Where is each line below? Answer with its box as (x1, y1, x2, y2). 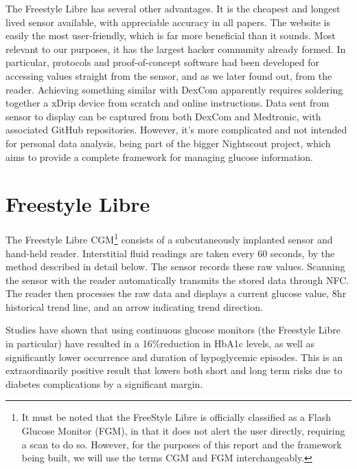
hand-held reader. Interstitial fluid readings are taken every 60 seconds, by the (5, 246, 335, 260)
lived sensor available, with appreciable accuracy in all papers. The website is (5, 14, 331, 29)
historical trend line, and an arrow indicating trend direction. (5, 299, 263, 314)
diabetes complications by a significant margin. (5, 376, 203, 391)
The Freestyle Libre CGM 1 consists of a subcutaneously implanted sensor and (5, 230, 333, 246)
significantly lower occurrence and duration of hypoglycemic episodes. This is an (5, 349, 343, 364)
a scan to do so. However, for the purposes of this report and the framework (21, 437, 342, 451)
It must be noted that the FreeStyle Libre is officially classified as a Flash (21, 410, 332, 424)
